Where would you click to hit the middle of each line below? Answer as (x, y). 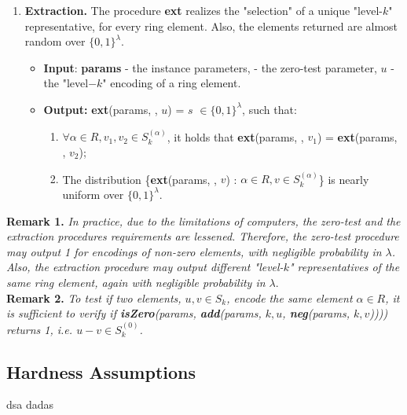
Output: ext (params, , (101, 109)
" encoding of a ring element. (172, 83)
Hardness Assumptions (101, 371)
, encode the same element (290, 297)
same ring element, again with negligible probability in (136, 282)
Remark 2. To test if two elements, (94, 297)
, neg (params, (316, 313)
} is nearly (344, 179)
